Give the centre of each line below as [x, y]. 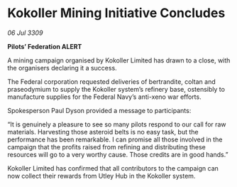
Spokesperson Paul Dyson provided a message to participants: [99, 110]
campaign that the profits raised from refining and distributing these [106, 146]
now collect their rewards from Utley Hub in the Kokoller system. [101, 176]
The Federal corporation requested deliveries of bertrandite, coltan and [111, 81]
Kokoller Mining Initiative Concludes [116, 13]
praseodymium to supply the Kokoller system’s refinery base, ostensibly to [116, 89]
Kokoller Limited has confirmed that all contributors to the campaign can [113, 168]
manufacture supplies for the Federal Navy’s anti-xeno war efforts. [104, 97]
